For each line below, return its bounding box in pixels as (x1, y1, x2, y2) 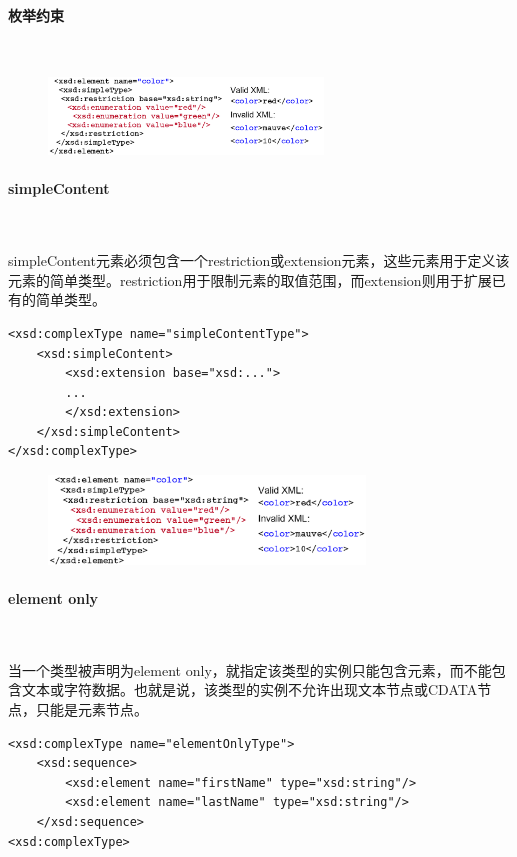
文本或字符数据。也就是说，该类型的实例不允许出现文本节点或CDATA (21, 679, 478, 700)
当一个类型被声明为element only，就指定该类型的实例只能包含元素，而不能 (8, 659, 492, 680)
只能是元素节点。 (35, 698, 148, 719)
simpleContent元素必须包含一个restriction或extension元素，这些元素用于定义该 (8, 250, 510, 271)
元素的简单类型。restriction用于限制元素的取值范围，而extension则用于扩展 (8, 269, 492, 290)
